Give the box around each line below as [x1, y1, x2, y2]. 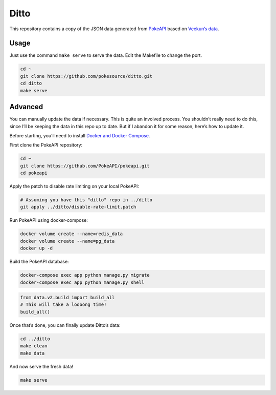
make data [20, 350, 45, 356]
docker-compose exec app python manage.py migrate [20, 272, 150, 278]
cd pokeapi [20, 170, 48, 176]
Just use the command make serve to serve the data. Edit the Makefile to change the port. [9, 52, 202, 58]
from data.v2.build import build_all [20, 295, 115, 301]
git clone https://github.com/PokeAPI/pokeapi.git [20, 163, 150, 169]
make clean [20, 343, 48, 349]
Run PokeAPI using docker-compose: [9, 217, 88, 223]
